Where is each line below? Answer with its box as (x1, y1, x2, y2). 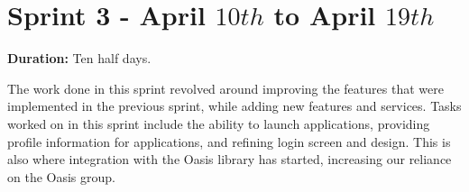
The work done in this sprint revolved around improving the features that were (7, 78, 444, 97)
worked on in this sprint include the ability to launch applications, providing (7, 114, 430, 133)
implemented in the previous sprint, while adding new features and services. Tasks (7, 96, 462, 115)
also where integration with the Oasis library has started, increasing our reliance (7, 150, 452, 169)
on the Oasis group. (7, 167, 115, 186)
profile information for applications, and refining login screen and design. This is (7, 132, 451, 151)
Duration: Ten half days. (7, 49, 152, 68)
